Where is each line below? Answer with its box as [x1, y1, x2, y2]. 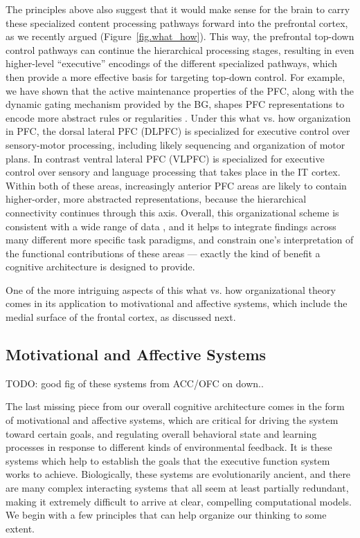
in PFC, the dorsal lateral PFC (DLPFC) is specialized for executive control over [6, 124, 350, 138]
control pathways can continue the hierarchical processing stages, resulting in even [6, 42, 354, 57]
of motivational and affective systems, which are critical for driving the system [6, 413, 339, 427]
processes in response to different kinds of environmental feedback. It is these [6, 440, 332, 454]
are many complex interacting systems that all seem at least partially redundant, [6, 481, 349, 495]
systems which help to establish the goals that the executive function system [6, 453, 330, 467]
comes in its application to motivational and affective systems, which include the [6, 296, 348, 310]
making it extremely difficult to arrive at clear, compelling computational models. [6, 494, 352, 508]
